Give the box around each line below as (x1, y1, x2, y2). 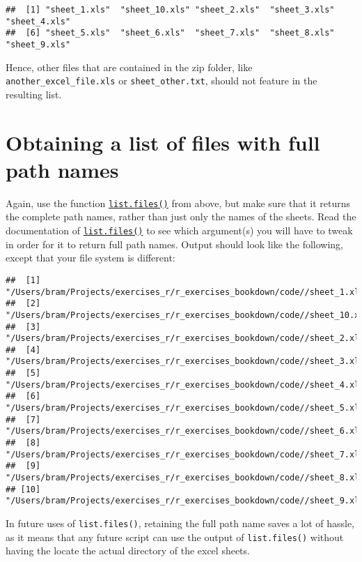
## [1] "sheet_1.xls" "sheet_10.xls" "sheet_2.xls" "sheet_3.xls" (6, 5, 335, 15)
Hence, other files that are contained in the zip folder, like (6, 59, 253, 74)
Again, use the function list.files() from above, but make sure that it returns (6, 195, 351, 210)
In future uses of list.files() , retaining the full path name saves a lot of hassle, (6, 516, 354, 530)
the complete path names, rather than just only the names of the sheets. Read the (6, 209, 356, 224)
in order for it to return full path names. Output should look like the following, (6, 236, 343, 251)
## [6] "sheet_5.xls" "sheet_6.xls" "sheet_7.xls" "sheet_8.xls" (6, 28, 335, 38)
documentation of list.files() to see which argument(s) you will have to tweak (6, 223, 353, 238)
